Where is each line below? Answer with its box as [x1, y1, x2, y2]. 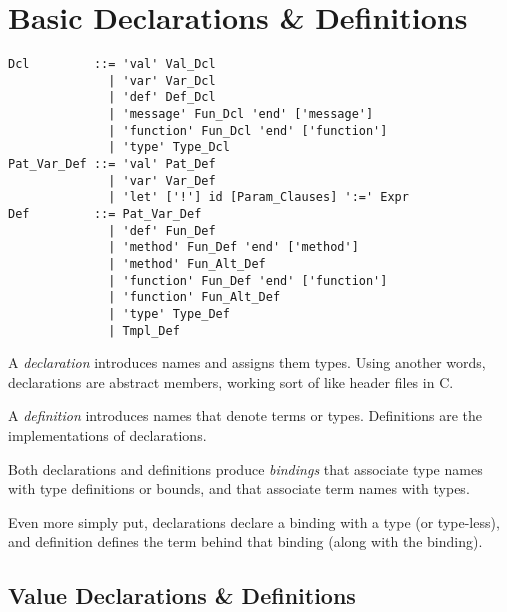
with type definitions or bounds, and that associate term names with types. [8, 478, 470, 499]
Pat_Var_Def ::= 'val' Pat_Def [8, 157, 216, 172]
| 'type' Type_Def [108, 306, 230, 321]
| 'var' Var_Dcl [108, 73, 216, 88]
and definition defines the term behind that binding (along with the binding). [8, 531, 483, 552]
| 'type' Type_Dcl [108, 140, 230, 155]
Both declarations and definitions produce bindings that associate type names [8, 458, 483, 479]
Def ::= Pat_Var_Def [8, 207, 202, 222]
